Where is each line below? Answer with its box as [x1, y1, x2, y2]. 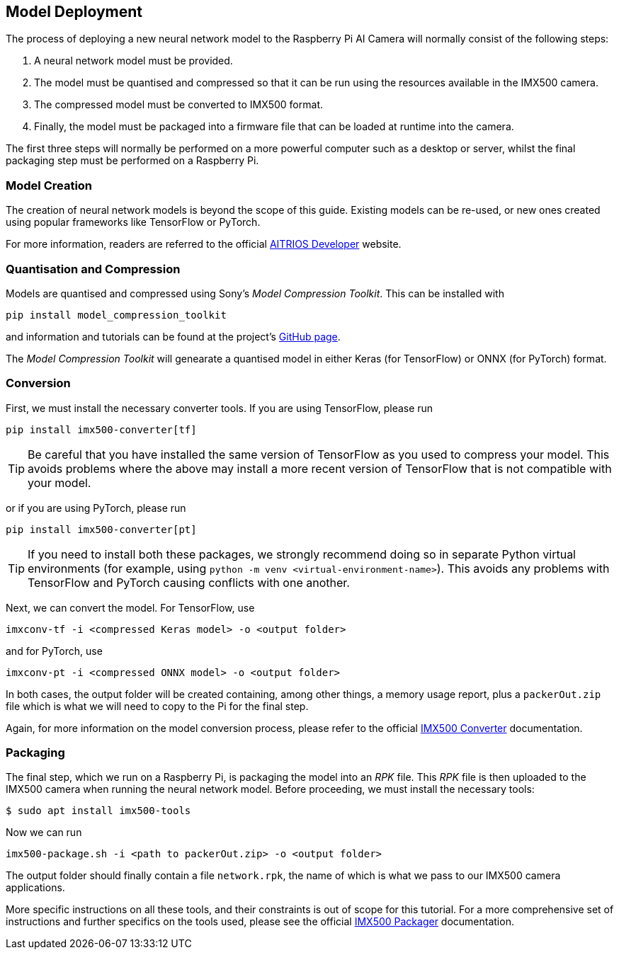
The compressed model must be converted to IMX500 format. [34, 98, 323, 111]
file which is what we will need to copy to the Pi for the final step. [6, 699, 309, 712]
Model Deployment [6, 3, 143, 21]
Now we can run [6, 826, 82, 839]
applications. [6, 881, 65, 894]
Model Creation [6, 178, 93, 193]
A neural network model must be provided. [34, 55, 233, 67]
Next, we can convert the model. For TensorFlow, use [6, 601, 255, 614]
